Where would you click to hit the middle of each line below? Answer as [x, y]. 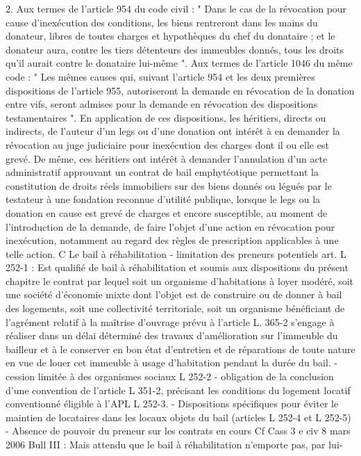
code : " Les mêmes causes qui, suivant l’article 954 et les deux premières [160, 76]
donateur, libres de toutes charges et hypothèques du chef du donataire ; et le [170, 36]
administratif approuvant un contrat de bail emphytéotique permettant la [162, 172]
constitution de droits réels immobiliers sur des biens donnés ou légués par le [169, 185]
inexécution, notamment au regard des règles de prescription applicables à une [172, 240]
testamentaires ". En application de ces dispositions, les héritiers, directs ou [166, 117]
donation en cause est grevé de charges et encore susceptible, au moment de [167, 212]
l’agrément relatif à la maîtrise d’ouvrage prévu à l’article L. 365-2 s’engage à [170, 321]
